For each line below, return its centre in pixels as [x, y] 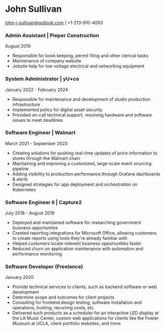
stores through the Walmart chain [46, 158]
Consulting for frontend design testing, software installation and [77, 302]
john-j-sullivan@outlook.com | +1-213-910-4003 [54, 23]
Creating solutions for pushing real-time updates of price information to [85, 153]
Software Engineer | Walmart [40, 133]
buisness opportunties [35, 228]
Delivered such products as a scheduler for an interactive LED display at [85, 313]
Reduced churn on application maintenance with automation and [78, 249]
